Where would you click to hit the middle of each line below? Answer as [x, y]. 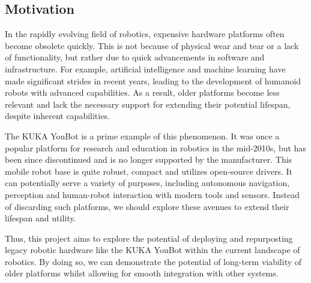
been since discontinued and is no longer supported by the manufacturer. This [149, 159]
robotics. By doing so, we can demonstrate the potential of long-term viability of [153, 261]
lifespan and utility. [41, 218]
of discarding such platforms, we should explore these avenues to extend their [147, 206]
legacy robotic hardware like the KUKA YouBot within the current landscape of [152, 250]
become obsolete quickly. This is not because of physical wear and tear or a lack [152, 45]
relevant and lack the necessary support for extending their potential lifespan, [148, 104]
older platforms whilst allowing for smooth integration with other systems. [142, 273]
